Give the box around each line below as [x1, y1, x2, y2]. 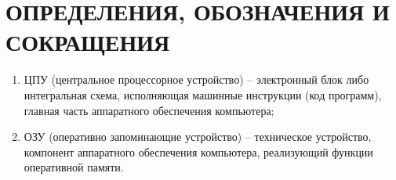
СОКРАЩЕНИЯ [5, 26, 170, 58]
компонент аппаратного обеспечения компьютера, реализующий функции [24, 143, 373, 160]
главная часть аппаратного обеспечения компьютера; [24, 102, 274, 118]
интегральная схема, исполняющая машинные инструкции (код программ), [24, 86, 382, 103]
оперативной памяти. [24, 159, 124, 175]
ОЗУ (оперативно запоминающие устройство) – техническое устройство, [24, 128, 372, 145]
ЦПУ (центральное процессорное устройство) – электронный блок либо [24, 71, 369, 88]
